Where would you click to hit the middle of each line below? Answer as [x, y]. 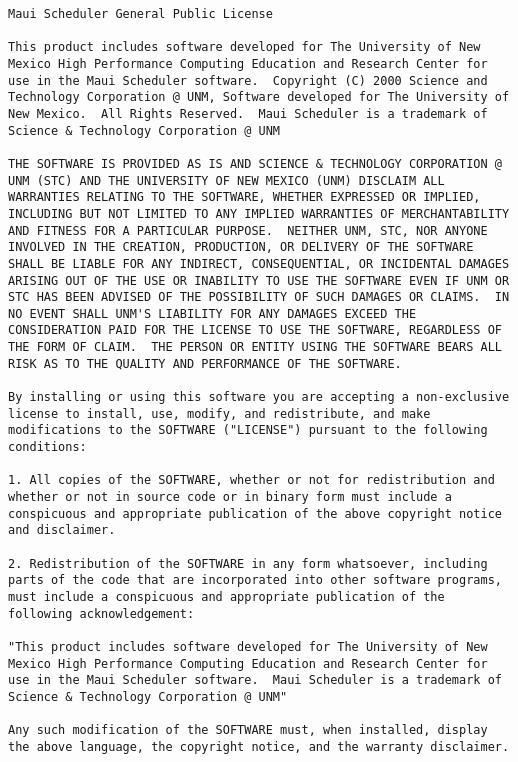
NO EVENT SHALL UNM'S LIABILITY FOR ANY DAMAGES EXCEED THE [212, 313]
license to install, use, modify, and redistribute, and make [219, 413]
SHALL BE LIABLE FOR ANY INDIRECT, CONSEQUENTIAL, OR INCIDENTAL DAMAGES [259, 263]
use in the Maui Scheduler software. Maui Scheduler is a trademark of [255, 680]
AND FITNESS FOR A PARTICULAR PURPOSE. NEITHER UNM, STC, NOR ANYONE [248, 230]
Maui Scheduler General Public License [140, 14]
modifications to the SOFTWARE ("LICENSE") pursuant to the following [248, 430]
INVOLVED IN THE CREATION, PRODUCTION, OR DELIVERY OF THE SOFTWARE [241, 247]
